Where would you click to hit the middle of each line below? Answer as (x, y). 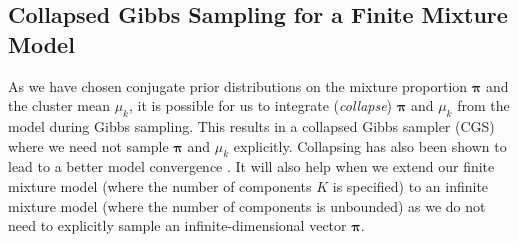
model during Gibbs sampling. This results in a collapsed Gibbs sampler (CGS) (251, 125)
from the (483, 105)
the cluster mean (59, 105)
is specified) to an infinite (410, 185)
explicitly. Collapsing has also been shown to (370, 145)
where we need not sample (88, 145)
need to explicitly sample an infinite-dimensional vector (177, 225)
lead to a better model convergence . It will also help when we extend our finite (251, 166)
